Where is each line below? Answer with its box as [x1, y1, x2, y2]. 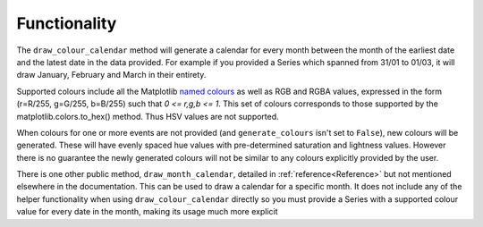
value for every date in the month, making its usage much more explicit [16, 206, 278, 217]
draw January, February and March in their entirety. [16, 70, 207, 80]
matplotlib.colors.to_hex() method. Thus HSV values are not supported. [16, 111, 279, 122]
